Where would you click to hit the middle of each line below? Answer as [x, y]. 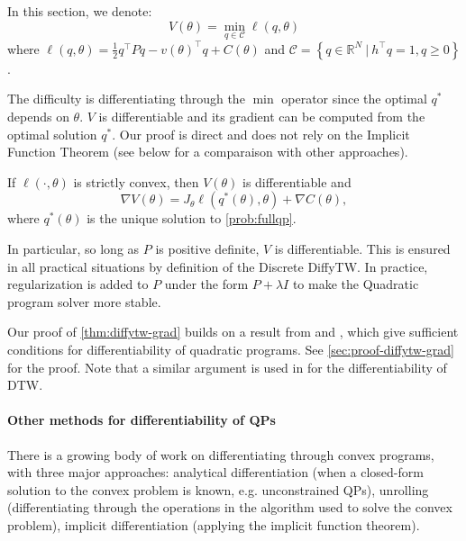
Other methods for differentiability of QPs [142, 420]
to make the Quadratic [356, 284]
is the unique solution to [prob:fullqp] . [192, 218]
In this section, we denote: [80, 11]
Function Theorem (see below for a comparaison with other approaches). [208, 152]
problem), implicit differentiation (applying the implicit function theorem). [214, 524]
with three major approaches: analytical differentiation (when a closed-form [215, 472]
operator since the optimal [354, 99]
